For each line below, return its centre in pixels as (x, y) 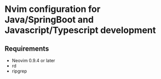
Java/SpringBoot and (49, 20)
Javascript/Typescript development (80, 30)
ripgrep (19, 71)
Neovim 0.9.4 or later (33, 60)
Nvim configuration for (53, 9)
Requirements (27, 48)
